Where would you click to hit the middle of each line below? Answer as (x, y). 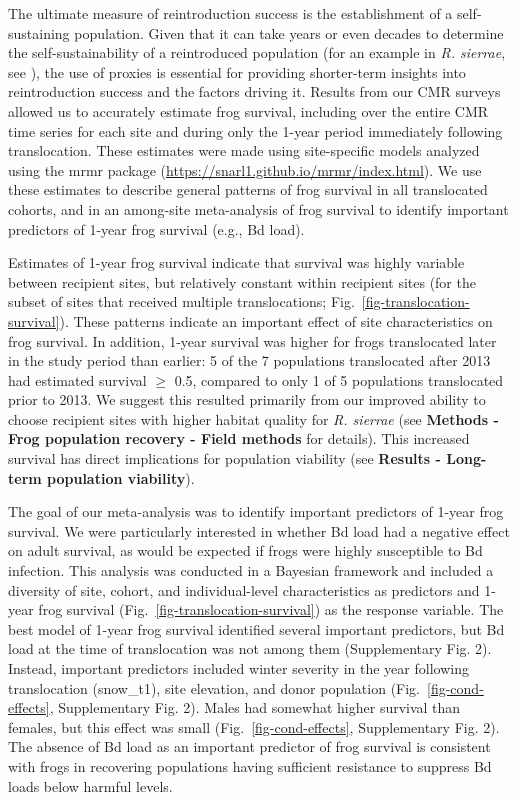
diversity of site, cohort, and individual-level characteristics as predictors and (244, 589)
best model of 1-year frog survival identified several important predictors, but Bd (256, 628)
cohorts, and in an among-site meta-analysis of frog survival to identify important (258, 208)
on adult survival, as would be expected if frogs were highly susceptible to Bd (245, 550)
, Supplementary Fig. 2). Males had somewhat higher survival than (255, 707)
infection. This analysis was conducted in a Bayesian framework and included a (251, 570)
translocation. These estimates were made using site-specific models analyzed (244, 150)
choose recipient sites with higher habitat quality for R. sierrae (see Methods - (253, 418)
